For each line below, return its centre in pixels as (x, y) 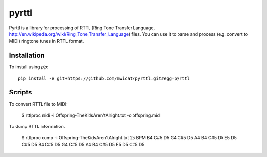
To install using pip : (29, 67)
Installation (27, 55)
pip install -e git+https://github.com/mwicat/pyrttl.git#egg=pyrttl (104, 78)
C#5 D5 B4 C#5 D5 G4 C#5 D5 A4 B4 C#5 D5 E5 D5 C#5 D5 (83, 145)
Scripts (21, 92)
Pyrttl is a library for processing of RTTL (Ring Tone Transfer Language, (82, 28)
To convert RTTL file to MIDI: (38, 104)
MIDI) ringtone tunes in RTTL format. (46, 41)
